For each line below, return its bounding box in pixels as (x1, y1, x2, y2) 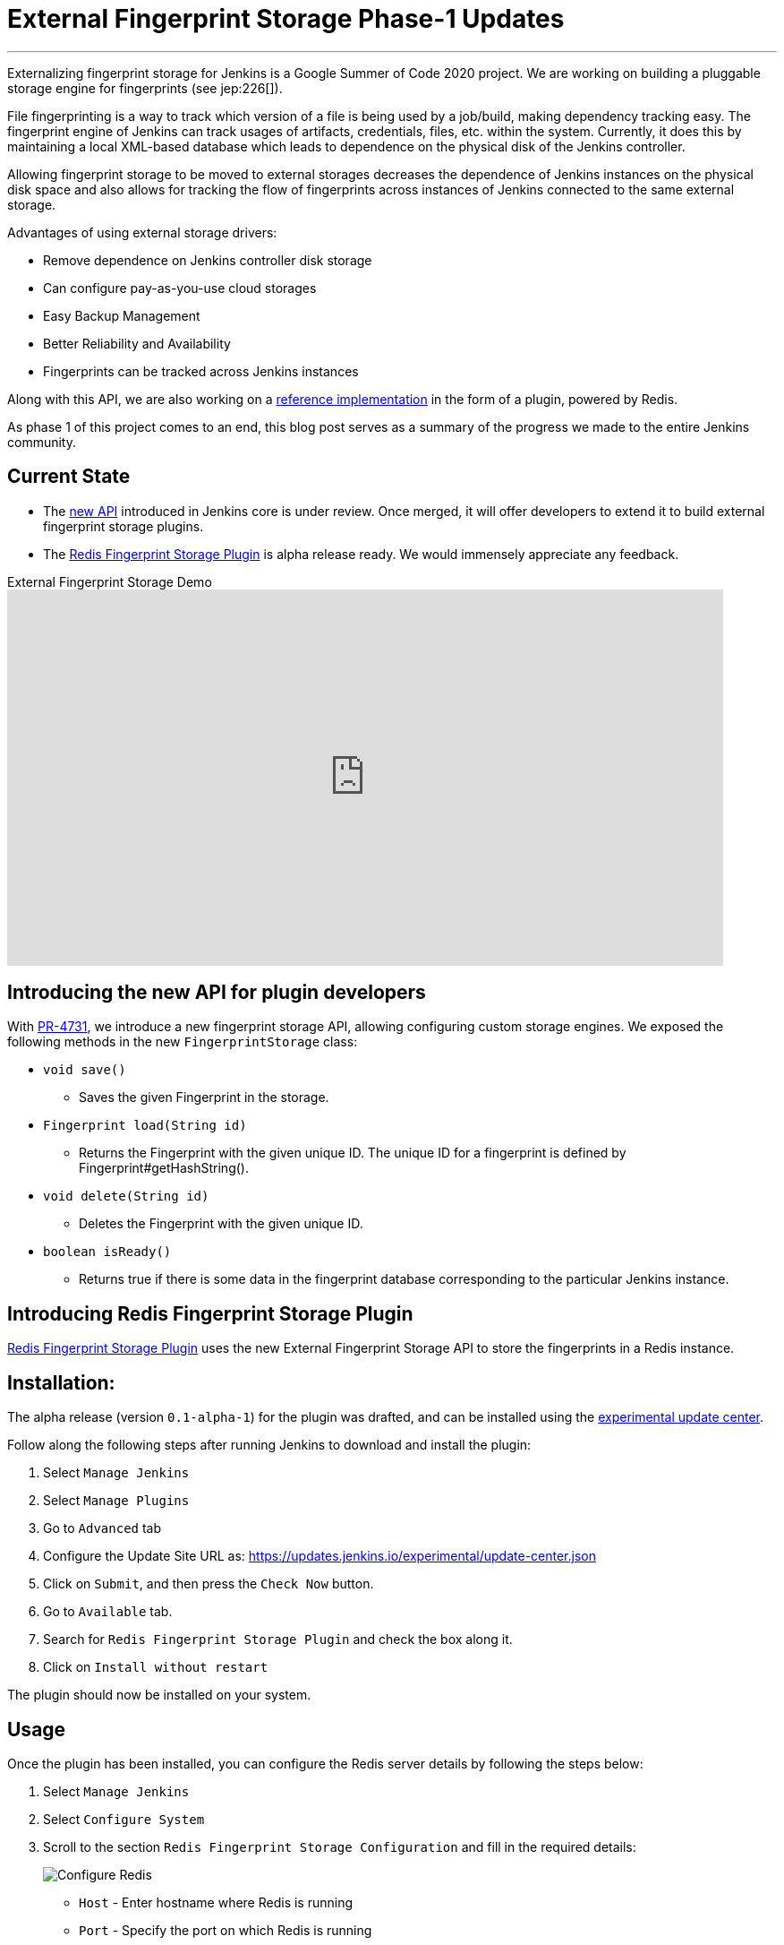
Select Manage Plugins (43, 1493, 190, 1509)
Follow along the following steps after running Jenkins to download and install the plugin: (7, 1437, 532, 1453)
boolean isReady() (43, 1244, 172, 1260)
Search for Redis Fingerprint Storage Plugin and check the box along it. (43, 1631, 513, 1648)
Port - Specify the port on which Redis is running (79, 1922, 372, 1938)
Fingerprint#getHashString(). (79, 1160, 249, 1176)
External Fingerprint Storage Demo (7, 573, 212, 590)
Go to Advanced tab (43, 1520, 162, 1536)
